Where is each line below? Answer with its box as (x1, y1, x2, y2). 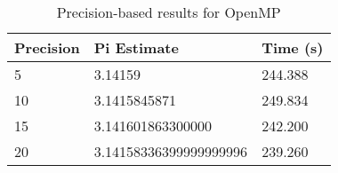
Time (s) (262, 37, 324, 58)
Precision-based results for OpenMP (56, 2, 281, 22)
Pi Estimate (93, 37, 179, 58)
